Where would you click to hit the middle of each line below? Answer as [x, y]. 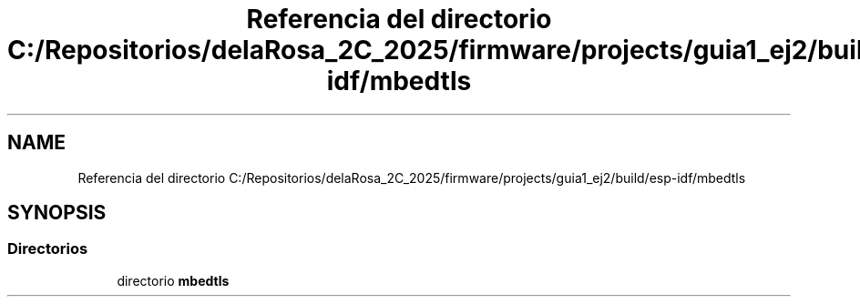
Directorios [48, 249]
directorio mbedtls [173, 280]
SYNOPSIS [57, 213]
